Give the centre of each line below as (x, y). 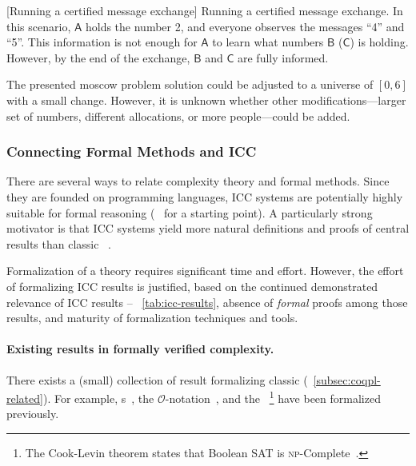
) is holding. (379, 42)
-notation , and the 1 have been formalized (273, 397)
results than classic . (59, 243)
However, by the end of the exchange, (98, 57)
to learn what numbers (268, 42)
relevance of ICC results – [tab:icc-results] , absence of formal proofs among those (207, 302)
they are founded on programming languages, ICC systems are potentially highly (205, 196)
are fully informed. (283, 57)
